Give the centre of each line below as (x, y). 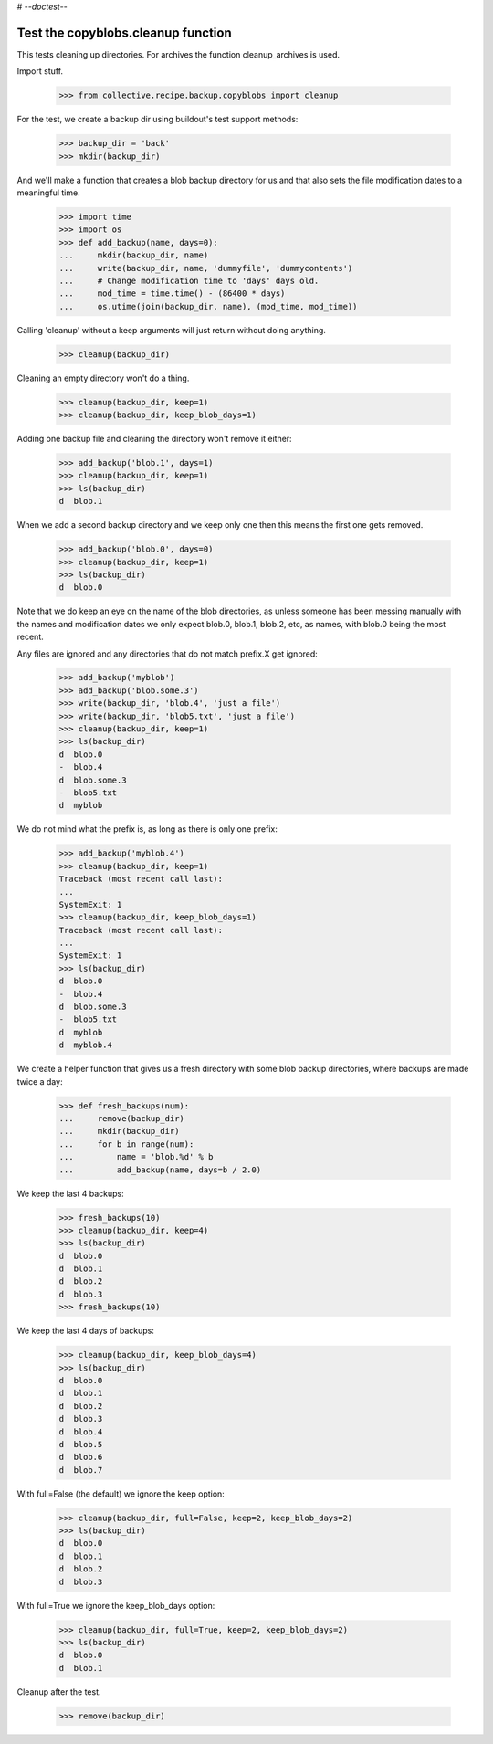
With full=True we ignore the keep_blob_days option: (116, 1605)
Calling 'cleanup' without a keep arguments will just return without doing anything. (171, 330)
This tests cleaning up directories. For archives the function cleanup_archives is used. (178, 54)
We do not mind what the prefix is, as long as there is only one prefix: (147, 829)
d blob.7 (81, 1470)
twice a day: (40, 1081)
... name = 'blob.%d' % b (136, 1157)
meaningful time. (49, 193)
